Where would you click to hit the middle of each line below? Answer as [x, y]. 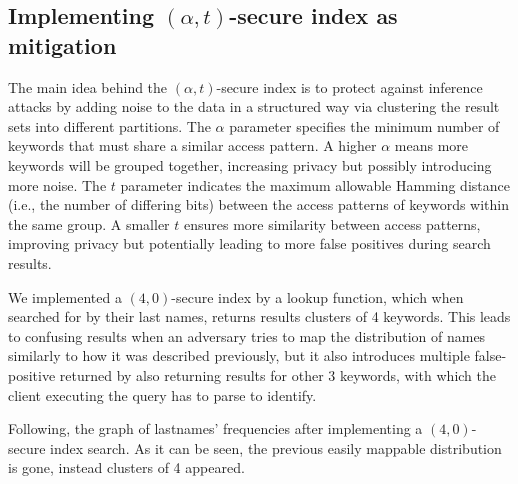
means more [431, 145]
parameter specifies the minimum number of [364, 125]
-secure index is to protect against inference [349, 86]
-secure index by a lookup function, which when [317, 296]
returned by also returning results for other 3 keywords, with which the [277, 374]
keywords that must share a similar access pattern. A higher [192, 145]
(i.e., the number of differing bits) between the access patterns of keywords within [259, 204]
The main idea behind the [88, 86]
